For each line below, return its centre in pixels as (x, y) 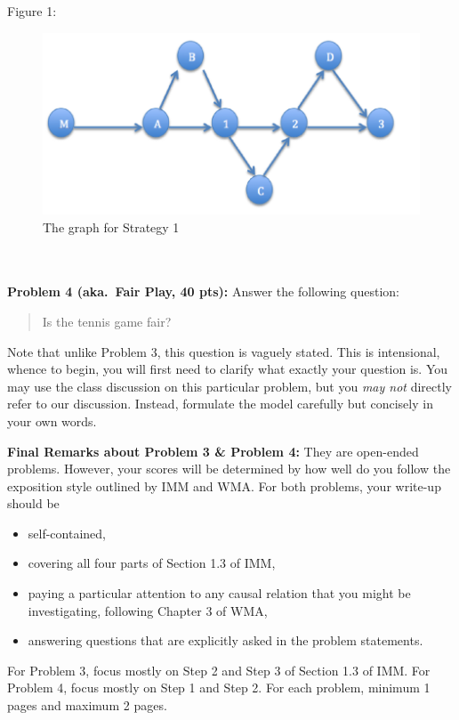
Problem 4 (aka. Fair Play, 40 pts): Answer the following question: (203, 291)
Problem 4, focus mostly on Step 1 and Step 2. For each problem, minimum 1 (219, 688)
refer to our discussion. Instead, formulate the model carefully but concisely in (220, 404)
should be (33, 503)
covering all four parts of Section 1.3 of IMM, (152, 563)
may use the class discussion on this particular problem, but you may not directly (229, 386)
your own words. (52, 421)
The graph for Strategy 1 (111, 227)
